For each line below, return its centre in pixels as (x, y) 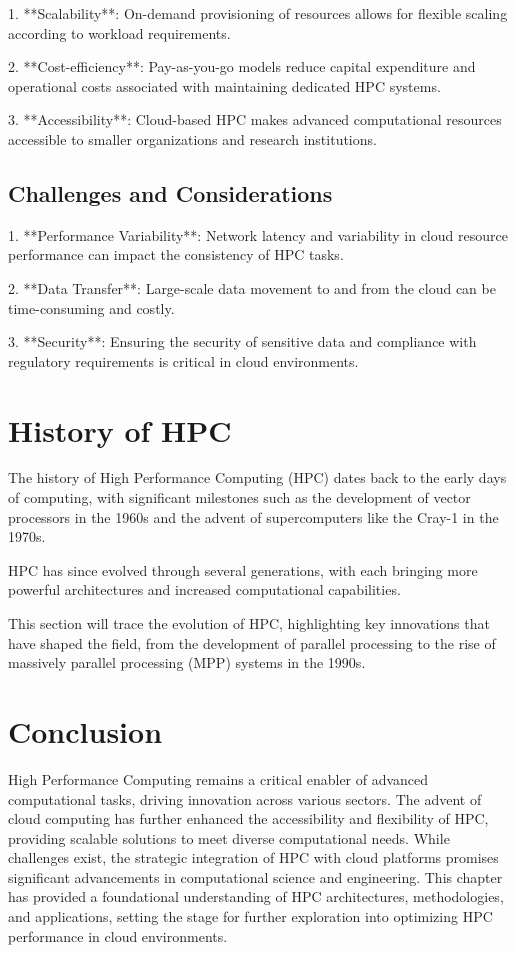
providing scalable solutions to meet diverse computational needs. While (229, 837)
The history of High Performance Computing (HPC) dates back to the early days (257, 477)
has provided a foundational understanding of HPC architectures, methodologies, (256, 896)
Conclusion (85, 730)
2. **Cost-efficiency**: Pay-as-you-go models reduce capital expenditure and (242, 66)
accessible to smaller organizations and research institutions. (192, 138)
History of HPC (120, 429)
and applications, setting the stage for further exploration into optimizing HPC (250, 916)
